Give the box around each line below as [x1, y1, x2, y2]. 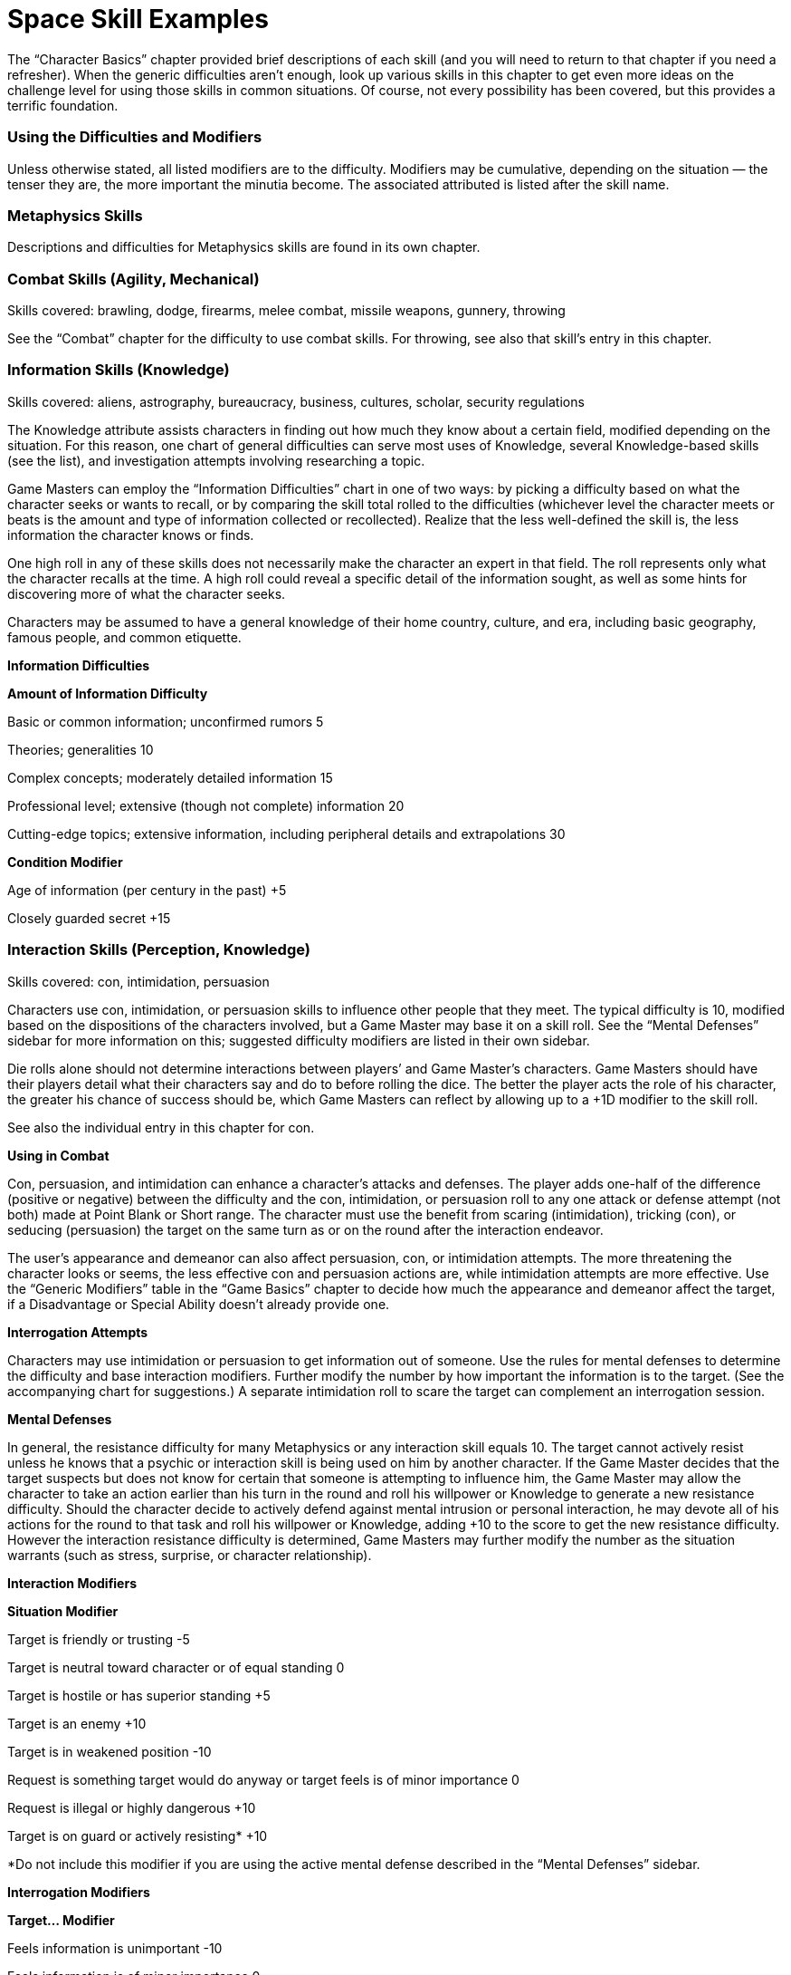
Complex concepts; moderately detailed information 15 [7, 769, 333, 785]
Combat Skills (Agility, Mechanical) [7, 269, 260, 288]
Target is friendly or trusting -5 [7, 1631, 190, 1647]
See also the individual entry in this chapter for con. [7, 1119, 315, 1135]
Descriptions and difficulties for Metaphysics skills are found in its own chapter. [7, 239, 481, 255]
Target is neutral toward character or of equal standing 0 [7, 1659, 345, 1675]
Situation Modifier [7, 1603, 119, 1619]
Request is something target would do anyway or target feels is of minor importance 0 [7, 1771, 519, 1787]
